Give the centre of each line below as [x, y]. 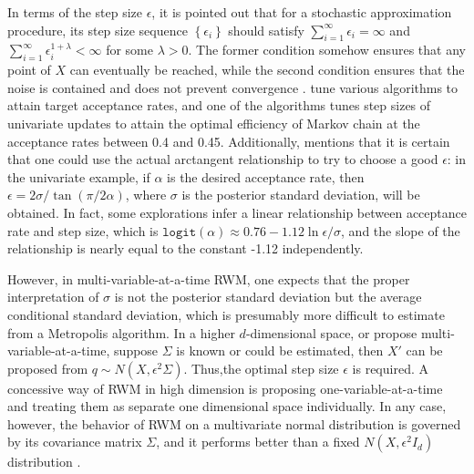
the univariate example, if [79, 176]
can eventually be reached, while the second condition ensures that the [267, 70]
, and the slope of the [401, 230]
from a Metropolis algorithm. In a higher [121, 332]
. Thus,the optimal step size [261, 368]
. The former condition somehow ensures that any [327, 50]
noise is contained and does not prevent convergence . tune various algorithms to [233, 87]
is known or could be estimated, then [280, 350]
